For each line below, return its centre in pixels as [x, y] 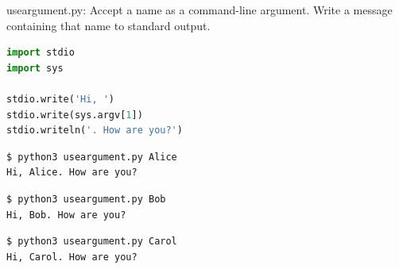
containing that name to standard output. [108, 25]
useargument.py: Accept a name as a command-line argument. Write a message [199, 10]
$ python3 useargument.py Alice [92, 157]
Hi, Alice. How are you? [72, 173]
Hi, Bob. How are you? [66, 215]
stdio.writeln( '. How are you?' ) [95, 131]
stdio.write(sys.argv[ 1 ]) [75, 115]
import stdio [41, 53]
